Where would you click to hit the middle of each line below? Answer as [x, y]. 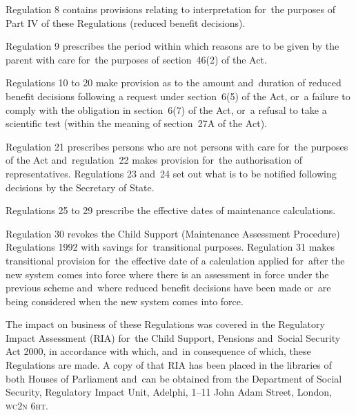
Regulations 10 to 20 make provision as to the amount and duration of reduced [174, 83]
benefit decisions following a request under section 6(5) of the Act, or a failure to [178, 96]
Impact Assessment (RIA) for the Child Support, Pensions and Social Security [173, 337]
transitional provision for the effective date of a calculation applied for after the [175, 260]
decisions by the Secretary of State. [80, 187]
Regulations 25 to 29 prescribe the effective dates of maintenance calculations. [171, 210]
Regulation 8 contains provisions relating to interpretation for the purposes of [171, 9]
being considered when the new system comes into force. [125, 301]
